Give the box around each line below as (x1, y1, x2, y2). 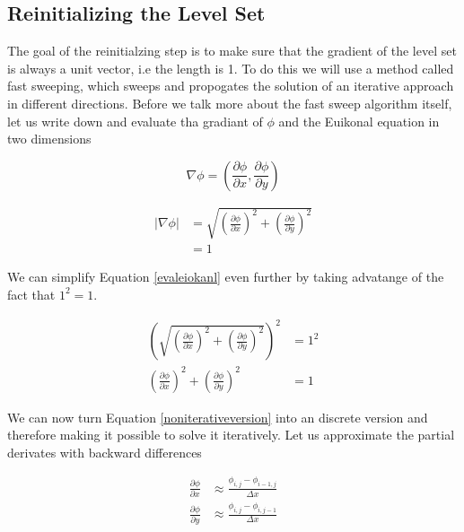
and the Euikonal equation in (278, 111, 440, 130)
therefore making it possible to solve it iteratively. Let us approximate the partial (7, 425, 455, 444)
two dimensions (7, 129, 92, 148)
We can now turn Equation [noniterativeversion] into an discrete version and (7, 407, 428, 426)
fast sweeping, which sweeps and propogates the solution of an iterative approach (7, 76, 454, 95)
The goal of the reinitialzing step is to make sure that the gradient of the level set (7, 41, 457, 60)
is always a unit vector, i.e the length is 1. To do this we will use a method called (7, 58, 454, 77)
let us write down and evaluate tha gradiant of (7, 111, 263, 130)
